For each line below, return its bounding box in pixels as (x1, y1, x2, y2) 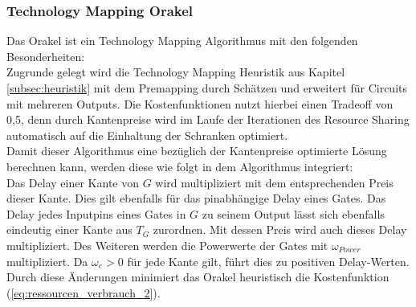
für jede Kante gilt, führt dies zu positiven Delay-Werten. (127, 252, 410, 269)
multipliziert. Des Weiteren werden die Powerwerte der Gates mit (6, 236, 328, 253)
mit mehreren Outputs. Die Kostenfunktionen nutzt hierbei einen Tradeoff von (6, 95, 394, 112)
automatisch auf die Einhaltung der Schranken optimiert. (6, 126, 288, 143)
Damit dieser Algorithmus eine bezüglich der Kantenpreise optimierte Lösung (6, 142, 387, 159)
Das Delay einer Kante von (6, 174, 139, 190)
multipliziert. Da (6, 252, 88, 269)
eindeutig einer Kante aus (6, 221, 133, 238)
